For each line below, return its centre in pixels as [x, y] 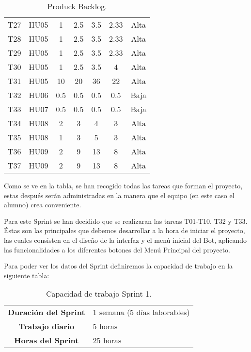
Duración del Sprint [47, 312]
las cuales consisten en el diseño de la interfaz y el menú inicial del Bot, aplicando [125, 240]
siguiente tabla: [27, 275]
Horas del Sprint [47, 340]
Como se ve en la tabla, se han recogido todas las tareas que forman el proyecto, [123, 185]
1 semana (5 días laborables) [141, 312]
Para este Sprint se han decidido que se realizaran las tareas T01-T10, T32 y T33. [126, 221]
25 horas [107, 340]
